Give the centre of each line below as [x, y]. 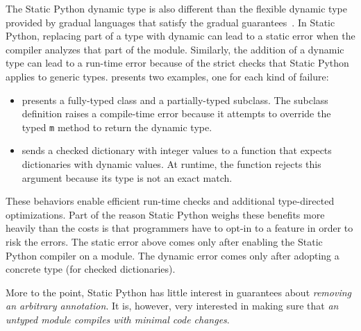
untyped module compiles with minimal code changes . [118, 319]
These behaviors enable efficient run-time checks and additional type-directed [170, 201]
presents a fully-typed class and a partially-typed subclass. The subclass [175, 100]
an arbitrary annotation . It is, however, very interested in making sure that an [172, 306]
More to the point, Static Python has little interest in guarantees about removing [179, 292]
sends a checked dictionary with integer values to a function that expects [177, 150]
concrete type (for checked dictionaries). [91, 269]
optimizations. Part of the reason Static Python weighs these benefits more [165, 214]
